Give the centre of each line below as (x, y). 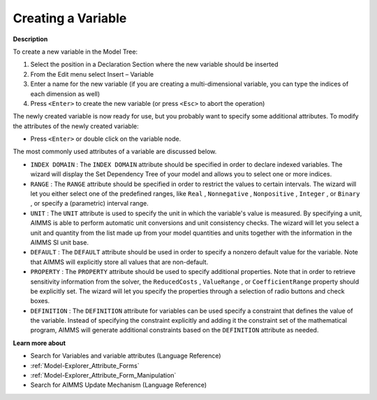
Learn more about (39, 343)
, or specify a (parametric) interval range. (90, 203)
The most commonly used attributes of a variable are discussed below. (115, 152)
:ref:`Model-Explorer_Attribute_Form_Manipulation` (103, 376)
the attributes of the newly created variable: (76, 126)
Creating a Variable (70, 18)
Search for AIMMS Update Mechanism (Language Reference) (119, 385)
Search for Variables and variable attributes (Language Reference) (126, 356)
